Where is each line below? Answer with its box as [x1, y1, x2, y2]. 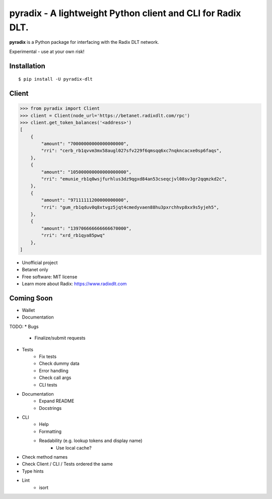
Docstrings [39, 405, 62, 411]
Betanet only [22, 267, 48, 273]
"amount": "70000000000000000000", [41, 141, 129, 147]
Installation [9, 61, 45, 70]
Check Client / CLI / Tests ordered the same [22, 461, 113, 467]
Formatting [39, 428, 62, 434]
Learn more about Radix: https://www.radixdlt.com [22, 281, 127, 287]
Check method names [22, 454, 68, 460]
